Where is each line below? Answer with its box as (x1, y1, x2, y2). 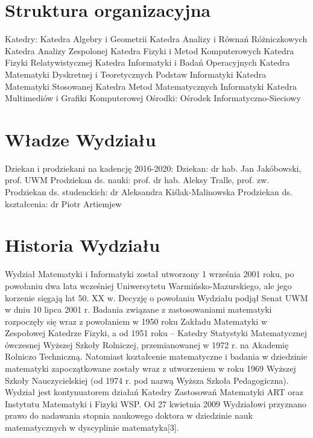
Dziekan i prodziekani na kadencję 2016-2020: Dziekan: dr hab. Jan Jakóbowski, (5, 161, 302, 174)
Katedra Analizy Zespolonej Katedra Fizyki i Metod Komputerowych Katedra (5, 44, 294, 57)
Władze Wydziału (5, 127, 156, 151)
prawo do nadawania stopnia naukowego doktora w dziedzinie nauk (5, 409, 253, 422)
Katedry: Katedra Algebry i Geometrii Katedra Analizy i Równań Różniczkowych (5, 33, 308, 45)
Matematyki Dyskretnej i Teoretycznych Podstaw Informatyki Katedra (5, 67, 267, 80)
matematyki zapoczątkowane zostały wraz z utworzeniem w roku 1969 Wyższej (5, 362, 296, 375)
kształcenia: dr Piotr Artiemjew (5, 197, 122, 210)
